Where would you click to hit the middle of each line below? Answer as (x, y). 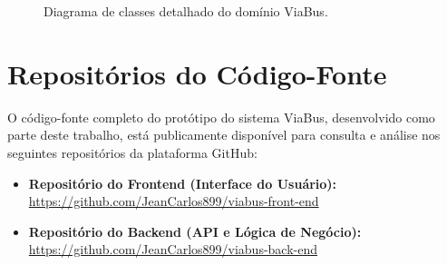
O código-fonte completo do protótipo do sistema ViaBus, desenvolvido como (221, 117)
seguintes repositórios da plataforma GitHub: (132, 152)
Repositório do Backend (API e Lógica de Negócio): (195, 231)
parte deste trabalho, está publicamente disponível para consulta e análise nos (224, 135)
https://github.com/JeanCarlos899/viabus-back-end (173, 249)
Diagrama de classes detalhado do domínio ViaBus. (186, 11)
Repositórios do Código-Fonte (197, 73)
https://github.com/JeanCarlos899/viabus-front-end (174, 201)
